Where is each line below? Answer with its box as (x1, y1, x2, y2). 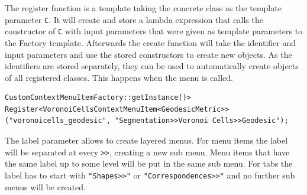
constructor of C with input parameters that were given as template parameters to (5, 25, 303, 37)
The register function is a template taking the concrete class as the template (5, 2, 282, 14)
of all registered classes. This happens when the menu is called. (5, 71, 233, 83)
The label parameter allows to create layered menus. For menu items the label (5, 134, 288, 147)
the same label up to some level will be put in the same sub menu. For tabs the (5, 157, 293, 170)
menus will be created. (5, 180, 86, 193)
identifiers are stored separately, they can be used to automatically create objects (5, 60, 299, 72)
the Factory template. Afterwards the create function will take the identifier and (5, 36, 296, 48)
